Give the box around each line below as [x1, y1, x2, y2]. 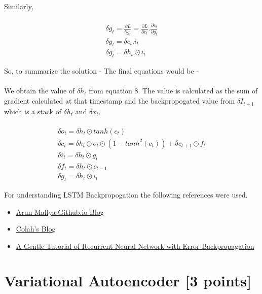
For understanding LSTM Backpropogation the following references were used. [4, 189, 248, 200]
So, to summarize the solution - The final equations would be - [4, 66, 199, 76]
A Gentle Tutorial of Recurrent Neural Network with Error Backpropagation [16, 240, 254, 251]
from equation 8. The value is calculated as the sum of [89, 85, 258, 96]
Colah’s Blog [16, 223, 56, 234]
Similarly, [4, 1, 33, 12]
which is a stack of [4, 106, 61, 116]
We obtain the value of [4, 85, 75, 96]
